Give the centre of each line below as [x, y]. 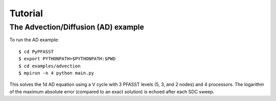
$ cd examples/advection [50, 66]
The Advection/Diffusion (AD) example [77, 27]
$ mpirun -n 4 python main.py [56, 73]
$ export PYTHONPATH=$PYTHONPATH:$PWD [67, 59]
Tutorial [26, 13]
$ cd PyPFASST [36, 52]
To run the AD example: [34, 40]
